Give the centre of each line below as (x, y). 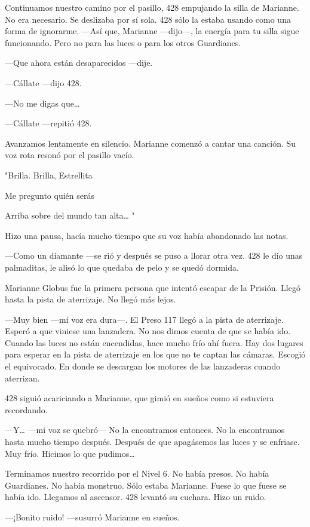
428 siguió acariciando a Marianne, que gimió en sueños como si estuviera (139, 398)
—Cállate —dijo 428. (43, 82)
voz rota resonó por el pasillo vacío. (70, 155)
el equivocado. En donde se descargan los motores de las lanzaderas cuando (143, 366)
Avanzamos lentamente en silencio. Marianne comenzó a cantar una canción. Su (151, 143)
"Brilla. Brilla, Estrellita (49, 175)
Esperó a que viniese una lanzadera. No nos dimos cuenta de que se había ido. (148, 331)
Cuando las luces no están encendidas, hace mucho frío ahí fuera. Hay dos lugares (154, 342)
